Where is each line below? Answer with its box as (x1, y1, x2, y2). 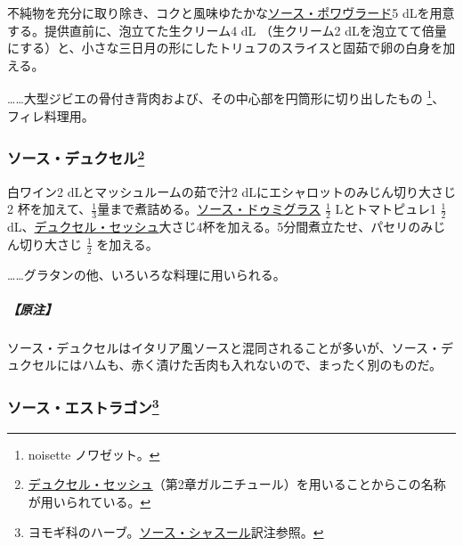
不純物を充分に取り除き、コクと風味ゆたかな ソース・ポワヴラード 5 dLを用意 (7, 4, 455, 21)
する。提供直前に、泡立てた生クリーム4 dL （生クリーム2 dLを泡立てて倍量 (7, 20, 447, 39)
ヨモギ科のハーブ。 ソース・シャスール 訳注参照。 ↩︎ (28, 522, 324, 541)
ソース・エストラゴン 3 (7, 395, 159, 419)
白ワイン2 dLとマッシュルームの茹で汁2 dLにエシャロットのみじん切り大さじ (7, 182, 456, 200)
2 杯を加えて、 (7, 200, 92, 218)
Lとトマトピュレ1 (335, 200, 436, 218)
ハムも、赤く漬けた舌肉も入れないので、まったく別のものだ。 (81, 355, 443, 374)
